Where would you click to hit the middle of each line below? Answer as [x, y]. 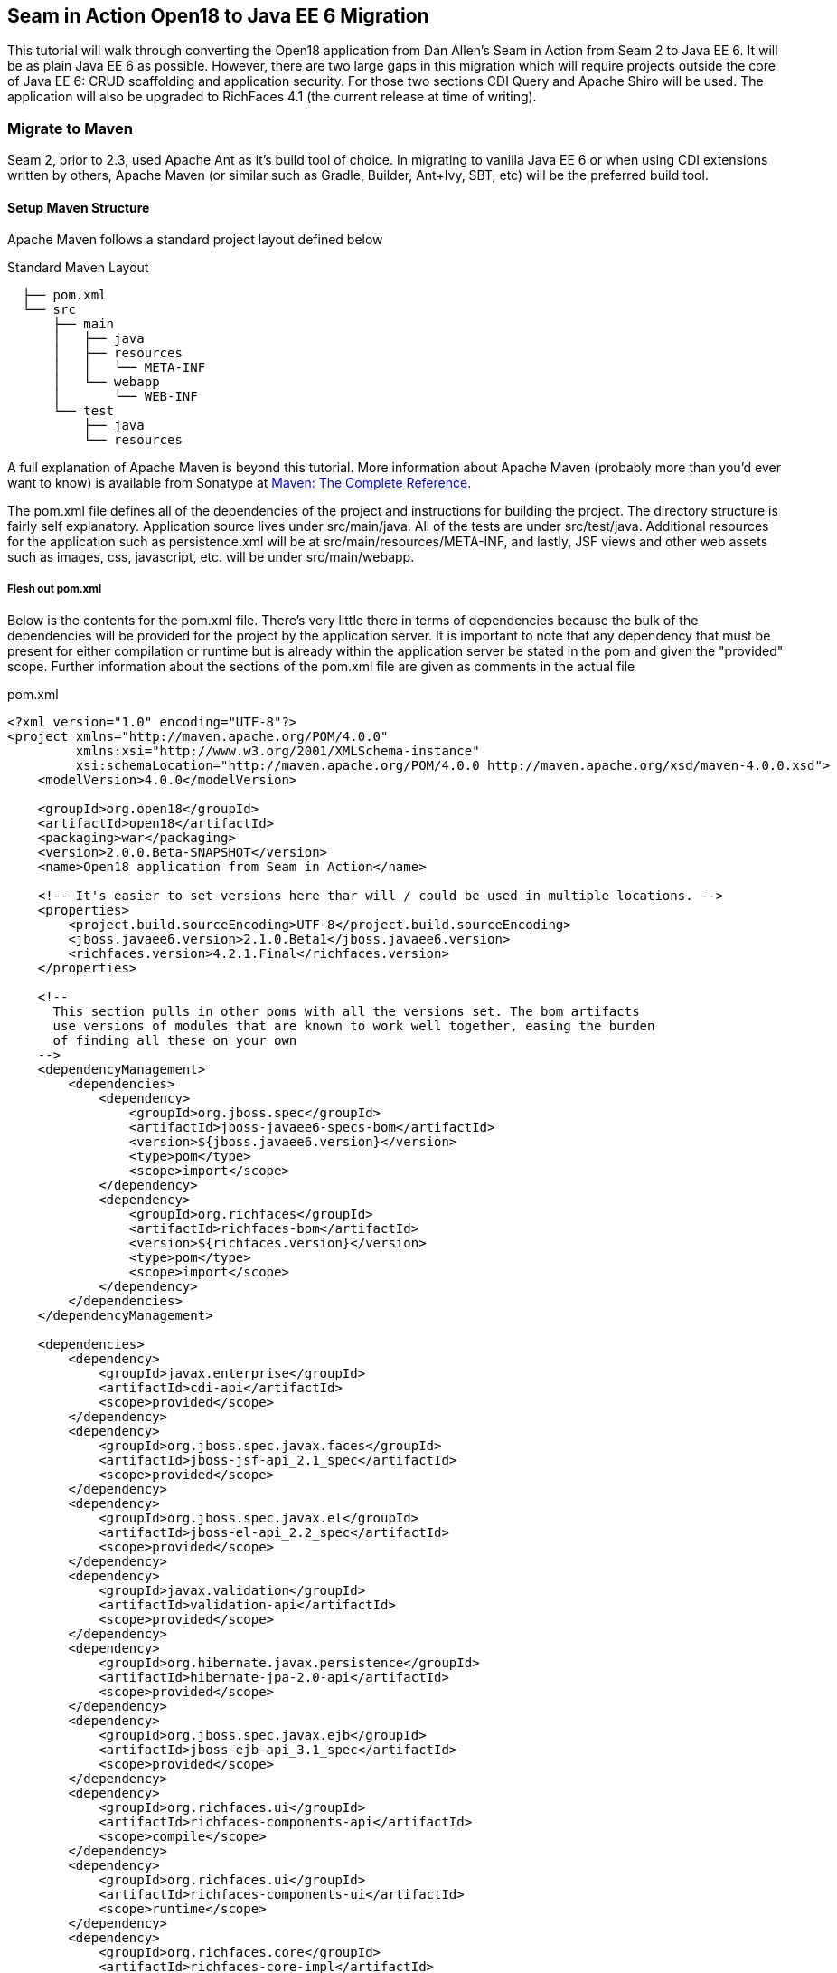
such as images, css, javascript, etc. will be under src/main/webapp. [211, 557]
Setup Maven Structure [79, 207]
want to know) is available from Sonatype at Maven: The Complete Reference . [240, 483]
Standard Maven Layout [78, 268]
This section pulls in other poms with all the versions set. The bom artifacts [346, 1012]
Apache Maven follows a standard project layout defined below [195, 240]
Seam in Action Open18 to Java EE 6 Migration [218, 16]
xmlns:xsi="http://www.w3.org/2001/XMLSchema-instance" [277, 751]
